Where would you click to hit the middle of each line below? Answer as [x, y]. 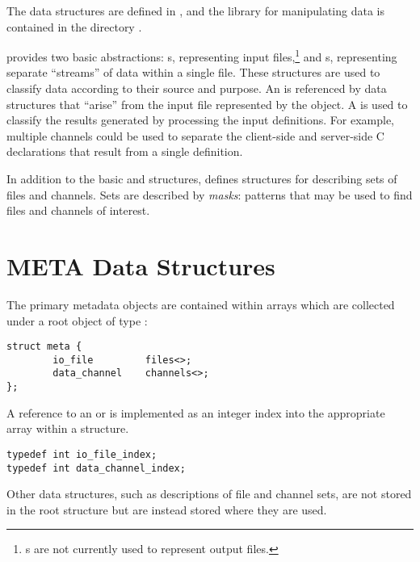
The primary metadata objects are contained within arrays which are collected [201, 304]
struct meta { [44, 347]
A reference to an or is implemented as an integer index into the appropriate [196, 412]
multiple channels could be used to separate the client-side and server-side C [195, 135]
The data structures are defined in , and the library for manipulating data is [195, 10]
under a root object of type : [77, 320]
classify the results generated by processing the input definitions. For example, [201, 120]
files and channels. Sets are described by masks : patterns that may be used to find [210, 194]
